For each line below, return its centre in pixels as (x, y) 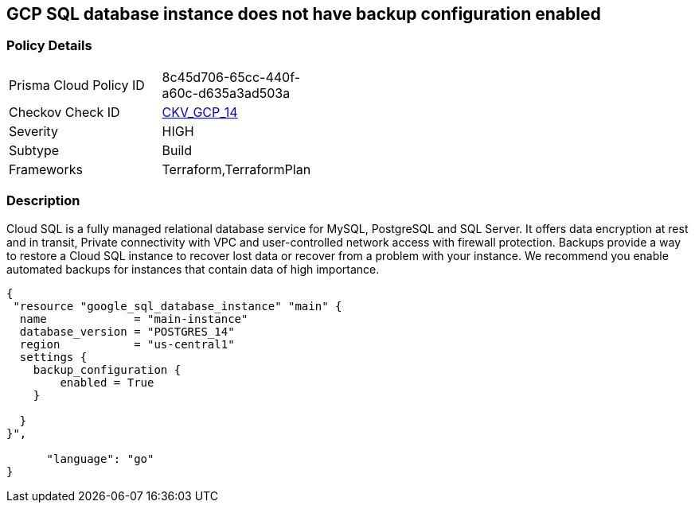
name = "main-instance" (134, 319)
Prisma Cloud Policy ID (77, 85)
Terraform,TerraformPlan (236, 169)
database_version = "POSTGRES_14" (127, 331)
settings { (53, 357)
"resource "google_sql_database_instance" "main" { (178, 306)
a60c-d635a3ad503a (226, 93)
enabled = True (107, 382)
